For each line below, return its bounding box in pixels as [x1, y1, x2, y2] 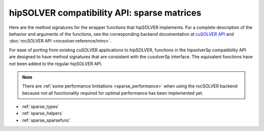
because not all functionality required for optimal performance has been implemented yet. [22, 90, 203, 96]
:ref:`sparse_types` [21, 104, 60, 109]
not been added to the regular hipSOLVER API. [9, 61, 103, 66]
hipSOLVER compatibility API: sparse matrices [9, 7, 201, 18]
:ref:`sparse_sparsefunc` [21, 117, 71, 123]
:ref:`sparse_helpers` [21, 110, 64, 116]
